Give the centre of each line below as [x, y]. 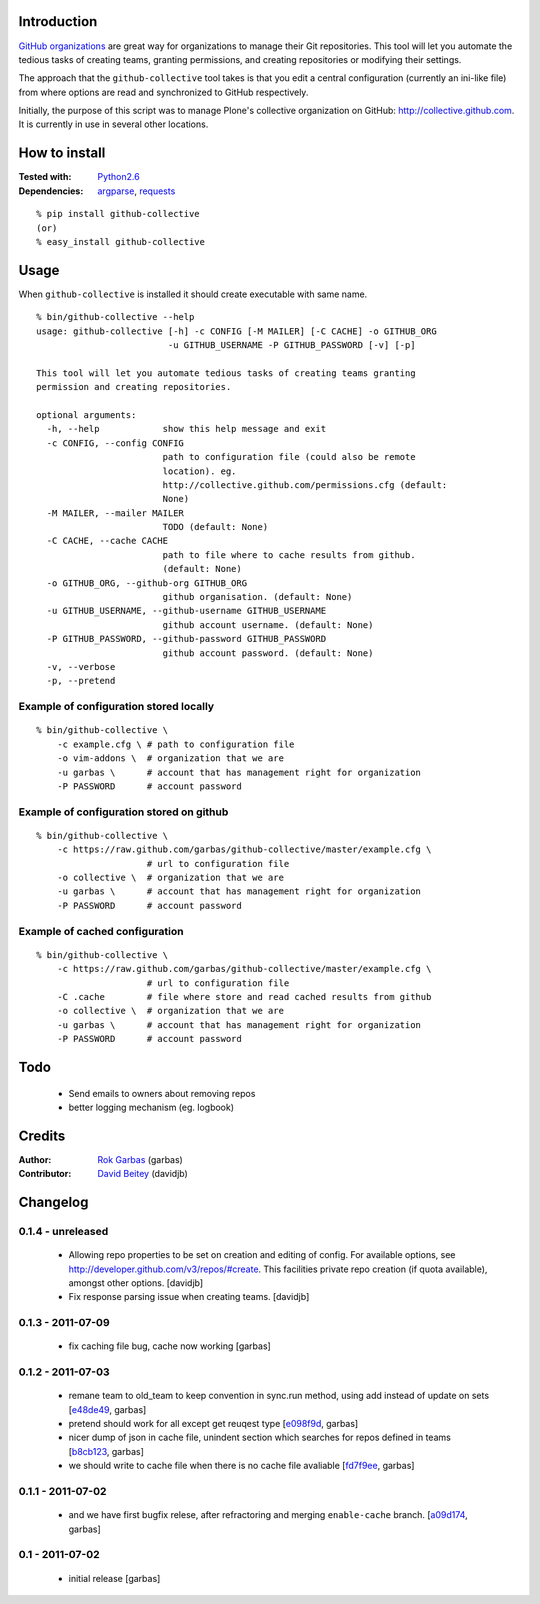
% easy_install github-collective [120, 241]
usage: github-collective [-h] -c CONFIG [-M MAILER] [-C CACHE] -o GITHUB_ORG [236, 331]
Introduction [58, 21]
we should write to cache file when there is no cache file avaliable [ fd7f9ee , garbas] [241, 1466]
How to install [62, 153]
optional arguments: [86, 414]
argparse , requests [136, 191]
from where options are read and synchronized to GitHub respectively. [163, 92]
